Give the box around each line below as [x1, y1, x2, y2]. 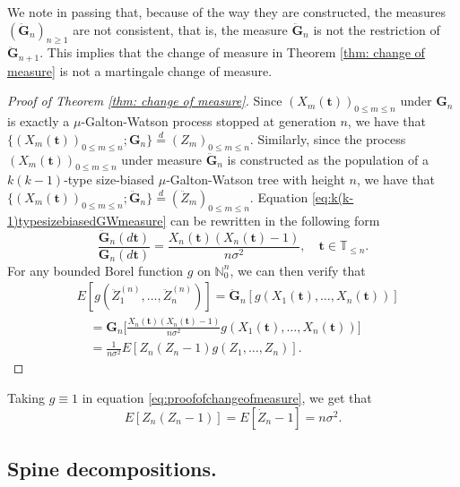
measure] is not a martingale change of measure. [7, 61, 273, 80]
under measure [121, 150, 202, 168]
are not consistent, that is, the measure [73, 20, 288, 38]
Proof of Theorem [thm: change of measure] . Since [7, 91, 282, 110]
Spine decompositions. [7, 455, 217, 483]
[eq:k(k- [311, 188, 354, 207]
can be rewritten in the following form [169, 210, 380, 229]
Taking [7, 389, 46, 407]
